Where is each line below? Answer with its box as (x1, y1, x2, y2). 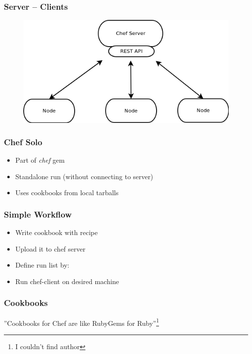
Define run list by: (15, 260, 69, 270)
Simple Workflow (4, 208, 72, 220)
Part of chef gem (15, 155, 65, 165)
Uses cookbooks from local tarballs (15, 187, 119, 198)
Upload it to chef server (15, 243, 86, 253)
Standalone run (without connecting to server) (15, 171, 153, 181)
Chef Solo (4, 135, 43, 148)
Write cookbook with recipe (15, 227, 98, 237)
